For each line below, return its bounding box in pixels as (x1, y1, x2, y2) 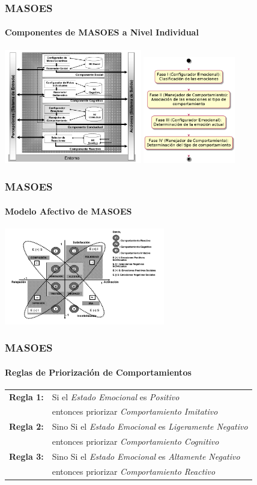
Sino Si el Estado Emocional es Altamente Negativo (52, 450, 240, 462)
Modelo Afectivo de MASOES (5, 204, 132, 217)
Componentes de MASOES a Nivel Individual (5, 26, 199, 38)
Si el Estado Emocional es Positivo (52, 390, 180, 403)
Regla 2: (9, 420, 44, 433)
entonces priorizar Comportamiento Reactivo (52, 465, 216, 477)
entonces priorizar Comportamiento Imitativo (52, 405, 218, 418)
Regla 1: (9, 390, 44, 403)
